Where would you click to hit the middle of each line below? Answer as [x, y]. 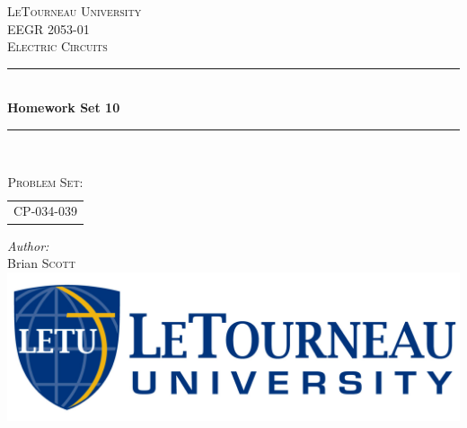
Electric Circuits [57, 46]
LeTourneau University [75, 11]
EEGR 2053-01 [48, 28]
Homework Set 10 [64, 107]
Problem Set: [45, 181]
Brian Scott [41, 263]
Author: [28, 245]
